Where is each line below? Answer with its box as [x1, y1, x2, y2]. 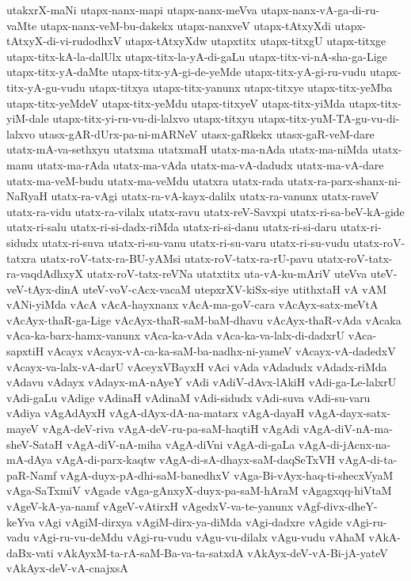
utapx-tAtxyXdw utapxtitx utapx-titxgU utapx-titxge [124, 32, 386, 49]
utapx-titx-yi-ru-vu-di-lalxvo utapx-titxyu [52, 110, 254, 127]
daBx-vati [6, 544, 54, 560]
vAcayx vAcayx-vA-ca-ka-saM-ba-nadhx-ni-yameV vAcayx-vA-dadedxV [47, 343, 396, 359]
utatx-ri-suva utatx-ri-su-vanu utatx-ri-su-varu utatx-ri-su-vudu [41, 234, 350, 250]
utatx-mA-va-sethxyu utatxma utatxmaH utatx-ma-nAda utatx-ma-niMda [6, 141, 369, 158]
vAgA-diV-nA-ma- [303, 420, 393, 437]
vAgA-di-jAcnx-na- [298, 435, 391, 452]
